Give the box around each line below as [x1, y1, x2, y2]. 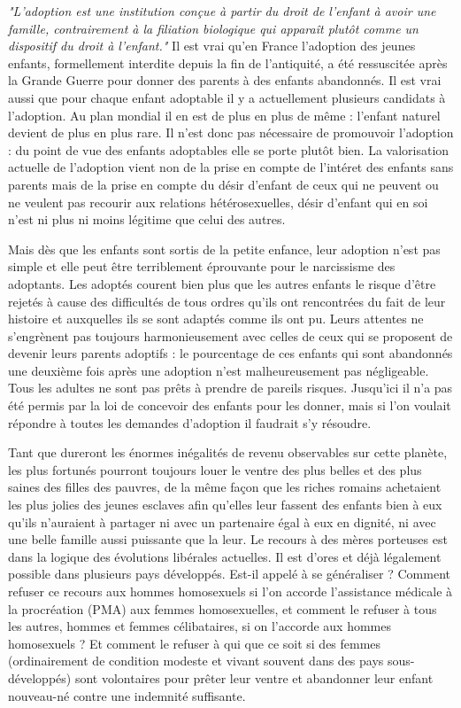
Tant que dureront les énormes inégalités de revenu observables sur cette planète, [8, 443, 448, 462]
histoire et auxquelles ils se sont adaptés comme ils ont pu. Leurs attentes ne [8, 309, 424, 328]
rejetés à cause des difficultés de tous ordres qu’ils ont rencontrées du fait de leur [8, 292, 446, 310]
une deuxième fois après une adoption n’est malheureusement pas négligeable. [8, 361, 429, 379]
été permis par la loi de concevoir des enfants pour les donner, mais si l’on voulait [8, 396, 451, 415]
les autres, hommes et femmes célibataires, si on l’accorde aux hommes [8, 617, 392, 635]
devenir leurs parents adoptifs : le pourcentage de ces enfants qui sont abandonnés [8, 344, 453, 362]
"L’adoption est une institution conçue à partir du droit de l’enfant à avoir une [8, 2, 436, 19]
